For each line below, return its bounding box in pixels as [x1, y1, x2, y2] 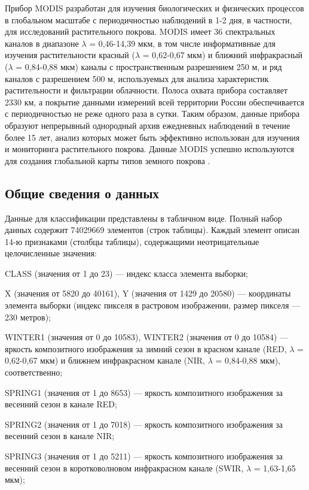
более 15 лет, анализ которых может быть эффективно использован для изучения [5, 131, 300, 143]
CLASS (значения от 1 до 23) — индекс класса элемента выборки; [5, 267, 249, 279]
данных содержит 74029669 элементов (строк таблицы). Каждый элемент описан [5, 223, 300, 236]
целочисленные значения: [5, 247, 97, 259]
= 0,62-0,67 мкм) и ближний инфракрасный [142, 49, 303, 61]
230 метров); [5, 310, 51, 323]
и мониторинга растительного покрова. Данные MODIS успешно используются [5, 143, 294, 155]
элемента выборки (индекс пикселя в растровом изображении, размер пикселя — [5, 299, 301, 311]
